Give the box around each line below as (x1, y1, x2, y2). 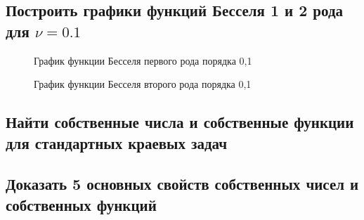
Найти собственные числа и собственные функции (6, 111, 354, 133)
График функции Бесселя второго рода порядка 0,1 (34, 77, 252, 91)
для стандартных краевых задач (6, 131, 228, 153)
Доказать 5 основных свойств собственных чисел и (6, 173, 359, 195)
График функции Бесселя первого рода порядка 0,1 (34, 53, 252, 67)
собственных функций (6, 193, 157, 215)
